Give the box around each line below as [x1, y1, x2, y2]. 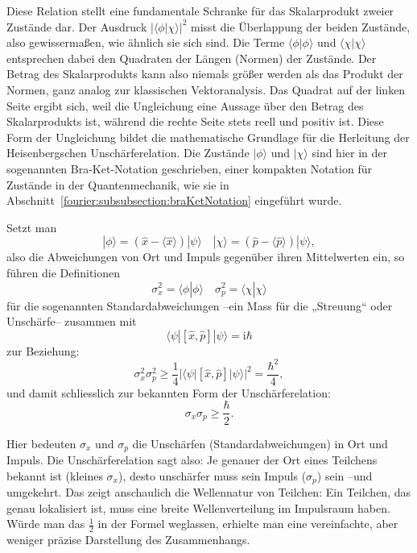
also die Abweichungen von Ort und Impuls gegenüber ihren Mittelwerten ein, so [6, 248, 405, 265]
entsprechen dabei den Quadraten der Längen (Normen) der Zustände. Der [6, 49, 377, 66]
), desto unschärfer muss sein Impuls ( [118, 467, 307, 484]
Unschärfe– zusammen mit [6, 313, 137, 330]
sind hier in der [312, 144, 387, 161]
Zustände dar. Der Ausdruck [6, 18, 147, 35]
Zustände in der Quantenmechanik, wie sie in [6, 176, 229, 193]
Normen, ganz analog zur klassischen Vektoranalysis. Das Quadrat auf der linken [6, 81, 406, 98]
